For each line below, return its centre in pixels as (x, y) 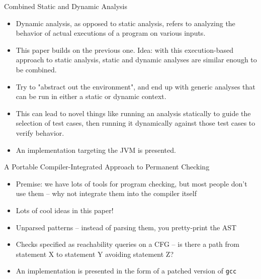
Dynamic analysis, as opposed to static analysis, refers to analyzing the (125, 23)
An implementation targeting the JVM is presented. (96, 150)
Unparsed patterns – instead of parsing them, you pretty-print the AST (126, 227)
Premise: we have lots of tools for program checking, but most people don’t (132, 183)
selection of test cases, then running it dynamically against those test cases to (136, 123)
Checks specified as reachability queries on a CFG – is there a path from (127, 244)
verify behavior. (40, 132)
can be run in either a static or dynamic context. (91, 96)
